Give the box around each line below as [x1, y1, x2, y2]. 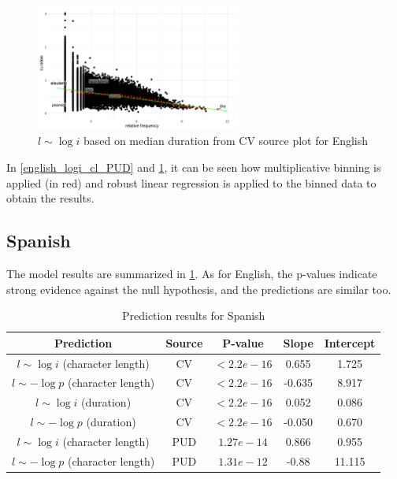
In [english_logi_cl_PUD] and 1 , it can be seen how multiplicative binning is [6, 158, 381, 175]
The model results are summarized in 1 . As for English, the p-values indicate [6, 265, 377, 281]
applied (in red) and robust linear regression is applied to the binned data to [6, 174, 377, 191]
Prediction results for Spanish [121, 307, 265, 324]
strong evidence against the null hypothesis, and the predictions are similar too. [6, 280, 391, 297]
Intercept [324, 334, 376, 351]
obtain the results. [6, 190, 95, 206]
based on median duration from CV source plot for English [83, 132, 369, 149]
